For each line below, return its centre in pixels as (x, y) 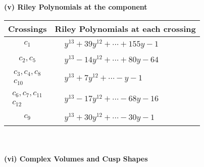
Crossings (28, 28)
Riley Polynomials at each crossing (125, 28)
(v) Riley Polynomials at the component (76, 7)
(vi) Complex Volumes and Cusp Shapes (76, 159)
